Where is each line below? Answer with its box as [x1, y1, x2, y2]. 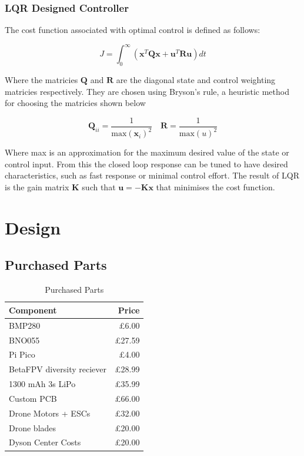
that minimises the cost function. [156, 181, 275, 193]
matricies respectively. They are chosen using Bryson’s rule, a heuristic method [5, 85, 289, 97]
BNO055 [9, 333, 40, 346]
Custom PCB [9, 392, 57, 404]
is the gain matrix [5, 181, 69, 193]
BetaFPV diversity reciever [9, 363, 107, 375]
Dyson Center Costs [9, 436, 81, 448]
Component [9, 303, 57, 316]
